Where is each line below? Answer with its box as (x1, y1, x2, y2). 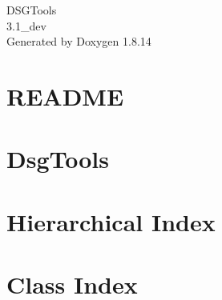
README (6, 79, 124, 112)
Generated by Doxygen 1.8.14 (6, 33, 151, 50)
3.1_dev (6, 17, 46, 34)
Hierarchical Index (6, 205, 216, 238)
